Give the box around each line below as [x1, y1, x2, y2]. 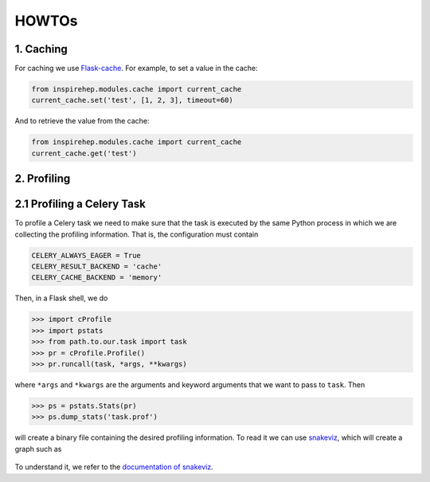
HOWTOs [14, 12, 78, 29]
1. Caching [14, 42, 68, 56]
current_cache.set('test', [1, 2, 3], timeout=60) [31, 96, 234, 105]
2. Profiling [14, 172, 71, 186]
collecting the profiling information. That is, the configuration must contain [14, 229, 259, 239]
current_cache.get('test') [31, 148, 137, 158]
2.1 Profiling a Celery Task [14, 198, 147, 211]
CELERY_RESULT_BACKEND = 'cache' [31, 262, 162, 271]
